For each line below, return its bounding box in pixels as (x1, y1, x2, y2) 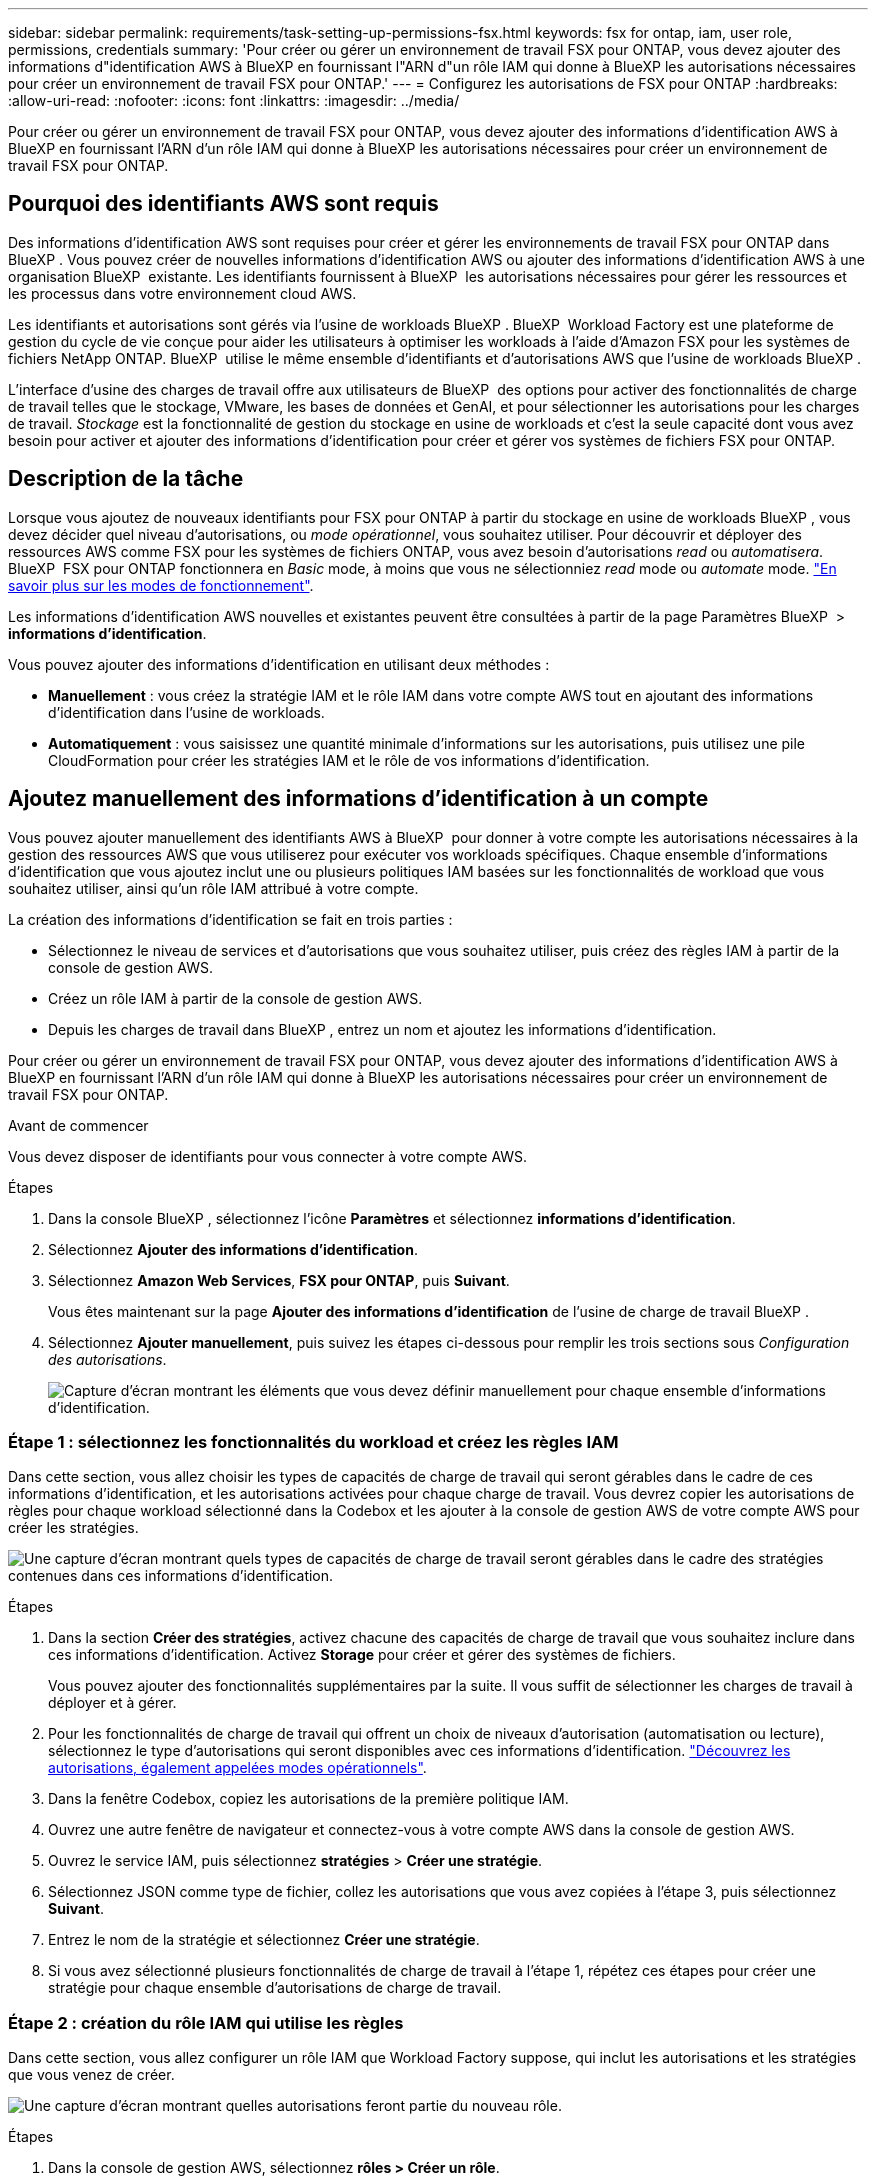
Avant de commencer (8, 1116, 149, 1134)
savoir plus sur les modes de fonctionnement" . (8, 576, 314, 594)
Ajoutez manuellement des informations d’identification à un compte (8, 786, 709, 812)
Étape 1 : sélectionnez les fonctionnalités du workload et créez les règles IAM (8, 1431, 619, 1452)
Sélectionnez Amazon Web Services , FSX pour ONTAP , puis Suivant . (48, 1271, 510, 1289)
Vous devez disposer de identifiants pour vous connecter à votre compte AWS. (8, 1147, 528, 1165)
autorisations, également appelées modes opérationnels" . (48, 1759, 427, 1777)
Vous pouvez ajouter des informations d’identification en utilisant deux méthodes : (8, 655, 550, 673)
